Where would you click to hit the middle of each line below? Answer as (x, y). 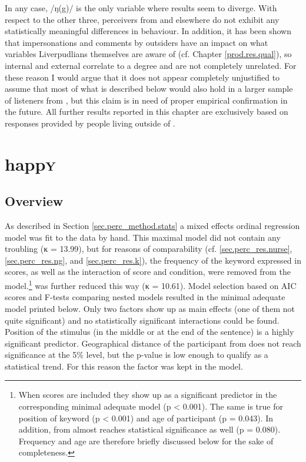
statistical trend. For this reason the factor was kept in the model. (124, 366)
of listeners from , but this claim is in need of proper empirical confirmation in (146, 100)
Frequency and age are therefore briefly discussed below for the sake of (146, 441)
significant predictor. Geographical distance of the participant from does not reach (153, 343)
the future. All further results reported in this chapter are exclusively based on (147, 112)
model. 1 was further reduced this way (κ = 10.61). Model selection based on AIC (151, 285)
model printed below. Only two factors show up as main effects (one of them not (150, 308)
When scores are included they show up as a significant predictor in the (148, 395)
